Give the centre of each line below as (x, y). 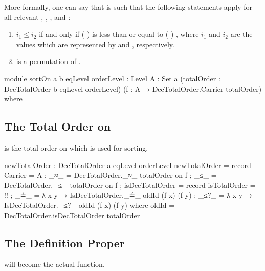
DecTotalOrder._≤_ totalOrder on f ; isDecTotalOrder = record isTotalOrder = (130, 185)
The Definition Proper (64, 243)
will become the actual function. (54, 264)
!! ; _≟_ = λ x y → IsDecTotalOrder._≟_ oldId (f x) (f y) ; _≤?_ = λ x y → (128, 195)
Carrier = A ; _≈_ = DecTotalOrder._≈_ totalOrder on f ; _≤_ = (111, 175)
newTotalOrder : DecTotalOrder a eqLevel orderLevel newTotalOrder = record (128, 165)
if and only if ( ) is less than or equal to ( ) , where (119, 34)
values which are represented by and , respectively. (95, 44)
